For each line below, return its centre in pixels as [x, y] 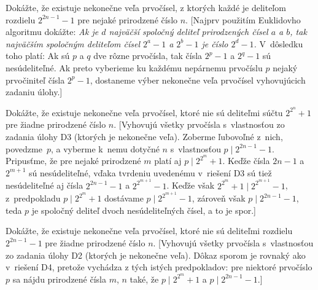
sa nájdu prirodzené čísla [60, 279]
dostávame [124, 198]
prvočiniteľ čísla [35, 80]
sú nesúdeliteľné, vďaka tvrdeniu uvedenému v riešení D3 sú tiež [150, 172]
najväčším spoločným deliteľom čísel [73, 43]
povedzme [24, 148]
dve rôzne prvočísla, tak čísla [148, 56]
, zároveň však [219, 198]
